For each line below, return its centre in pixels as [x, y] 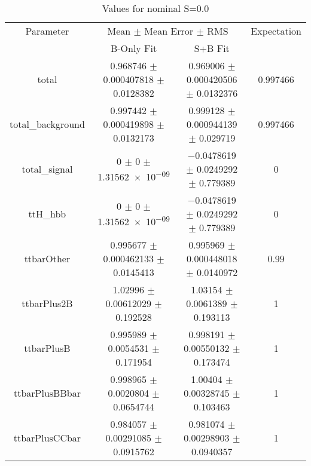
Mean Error [169, 31]
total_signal [47, 169]
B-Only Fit [134, 48]
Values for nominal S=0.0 [155, 8]
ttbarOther [47, 258]
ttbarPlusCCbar [47, 438]
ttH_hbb [47, 214]
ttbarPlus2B [47, 303]
